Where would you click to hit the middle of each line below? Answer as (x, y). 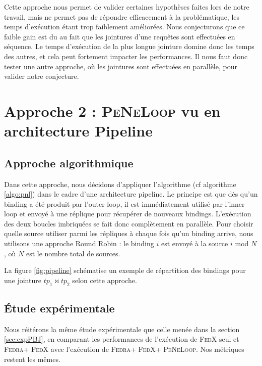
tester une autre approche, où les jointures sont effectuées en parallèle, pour (121, 66)
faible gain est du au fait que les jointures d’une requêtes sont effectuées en (120, 36)
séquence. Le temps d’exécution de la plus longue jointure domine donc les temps (129, 46)
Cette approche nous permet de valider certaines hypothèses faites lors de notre (127, 7)
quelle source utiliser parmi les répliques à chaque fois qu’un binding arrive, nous (129, 233)
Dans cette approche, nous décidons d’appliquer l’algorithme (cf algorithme (120, 184)
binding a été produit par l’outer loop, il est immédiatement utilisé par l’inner (124, 203)
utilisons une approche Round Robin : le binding (79, 243)
